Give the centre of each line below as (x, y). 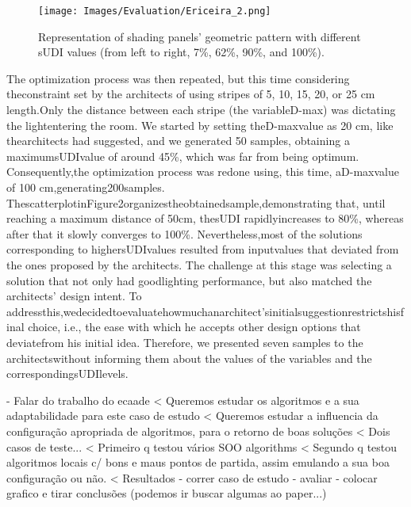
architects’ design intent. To (74, 296)
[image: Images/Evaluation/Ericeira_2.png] (155, 11)
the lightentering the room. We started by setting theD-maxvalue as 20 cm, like (200, 125)
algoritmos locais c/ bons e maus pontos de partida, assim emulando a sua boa (198, 462)
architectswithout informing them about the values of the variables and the (189, 358)
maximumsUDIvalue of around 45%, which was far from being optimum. (183, 156)
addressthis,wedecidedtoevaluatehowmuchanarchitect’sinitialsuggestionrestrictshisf (205, 311)
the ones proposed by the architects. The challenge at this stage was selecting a (199, 264)
